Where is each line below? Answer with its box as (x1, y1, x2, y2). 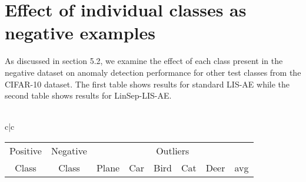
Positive (9, 143, 42, 157)
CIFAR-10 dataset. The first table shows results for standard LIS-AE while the (5, 77, 290, 90)
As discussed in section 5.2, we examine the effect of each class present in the (5, 55, 283, 67)
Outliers (156, 143, 189, 157)
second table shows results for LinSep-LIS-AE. (5, 89, 172, 102)
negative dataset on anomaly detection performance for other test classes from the (5, 66, 301, 78)
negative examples (5, 21, 155, 45)
